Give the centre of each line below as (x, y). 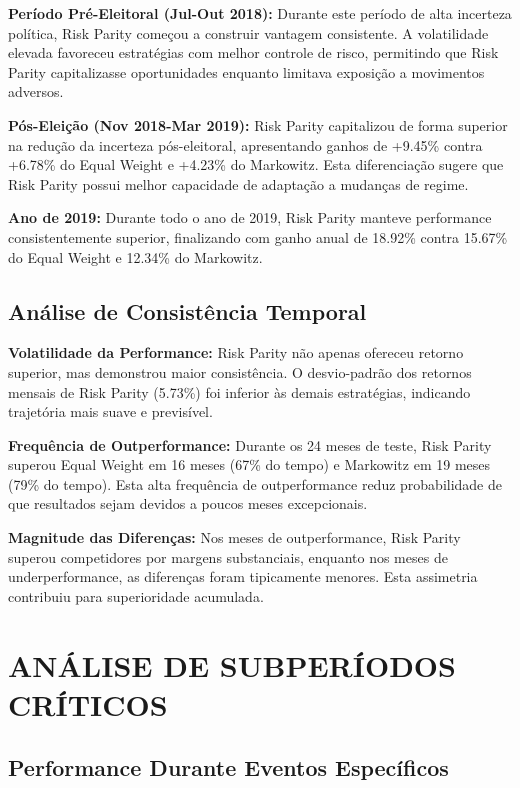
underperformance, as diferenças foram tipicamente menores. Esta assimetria (243, 576)
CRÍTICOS (88, 703)
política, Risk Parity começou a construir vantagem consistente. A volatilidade (248, 32)
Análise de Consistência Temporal (187, 310)
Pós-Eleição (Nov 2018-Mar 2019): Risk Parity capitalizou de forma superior (258, 124)
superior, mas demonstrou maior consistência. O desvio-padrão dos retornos (240, 371)
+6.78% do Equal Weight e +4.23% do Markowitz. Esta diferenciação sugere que (256, 164)
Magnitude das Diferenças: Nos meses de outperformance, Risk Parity (234, 537)
